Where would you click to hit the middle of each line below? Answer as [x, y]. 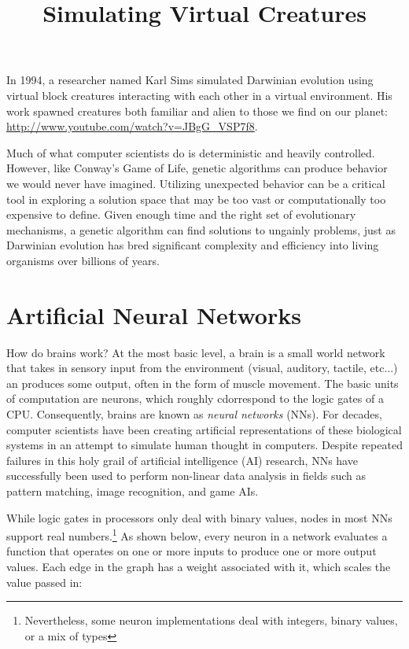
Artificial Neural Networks [154, 314]
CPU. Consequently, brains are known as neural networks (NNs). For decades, [194, 414]
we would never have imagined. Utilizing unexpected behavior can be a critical [196, 183]
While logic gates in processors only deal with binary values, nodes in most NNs [199, 517]
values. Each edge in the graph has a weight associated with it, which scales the [199, 566]
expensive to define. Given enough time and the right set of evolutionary [181, 214]
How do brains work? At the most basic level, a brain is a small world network [196, 352]
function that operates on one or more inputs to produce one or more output [192, 551]
